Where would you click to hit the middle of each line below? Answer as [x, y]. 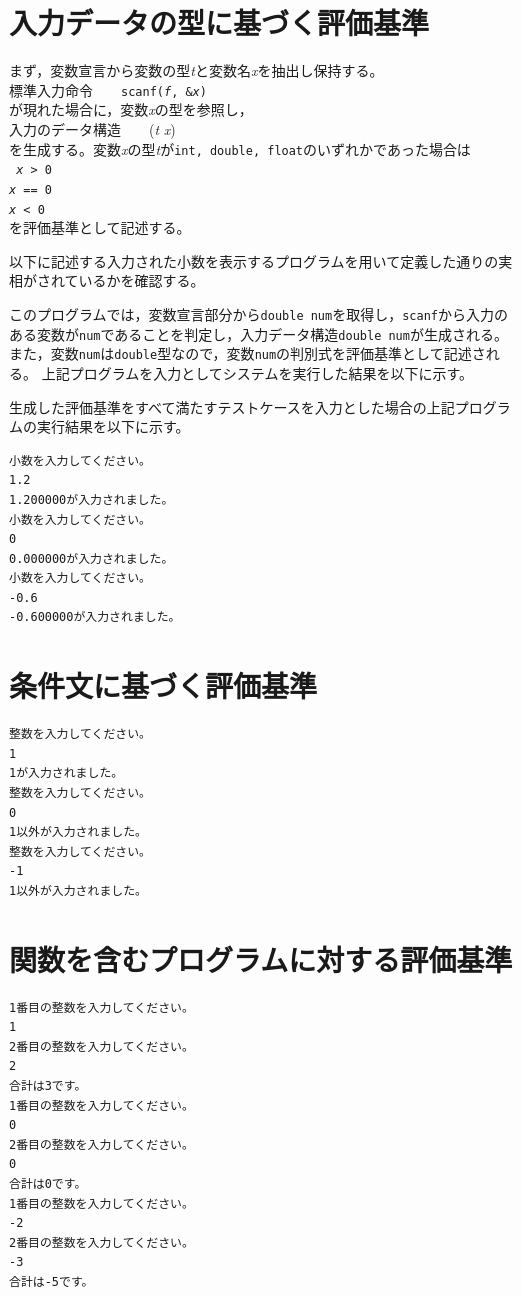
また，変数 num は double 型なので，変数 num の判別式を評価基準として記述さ [247, 353]
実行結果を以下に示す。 [113, 426]
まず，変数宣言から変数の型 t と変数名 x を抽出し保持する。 [196, 70]
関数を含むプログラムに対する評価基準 [261, 958]
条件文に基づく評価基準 [163, 685]
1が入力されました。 [66, 773]
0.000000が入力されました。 [91, 558]
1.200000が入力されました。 [91, 499]
